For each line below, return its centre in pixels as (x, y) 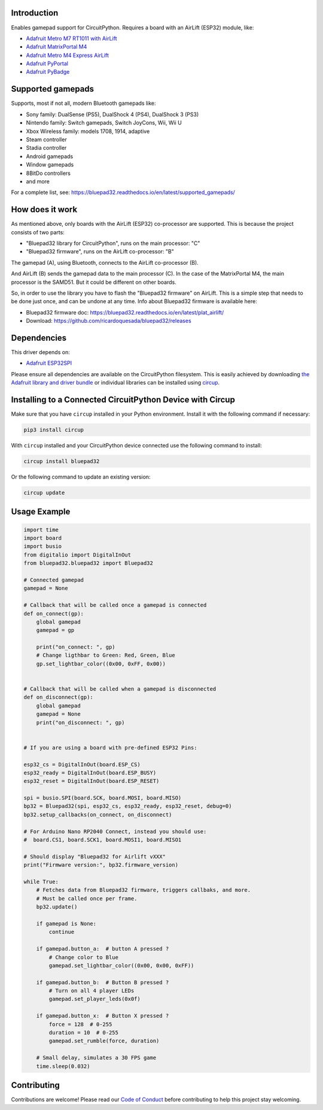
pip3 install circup (54, 430)
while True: (41, 881)
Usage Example (41, 512)
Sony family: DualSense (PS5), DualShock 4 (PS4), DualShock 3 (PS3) (112, 114)
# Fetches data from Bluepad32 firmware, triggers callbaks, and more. (144, 890)
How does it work (44, 210)
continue (62, 932)
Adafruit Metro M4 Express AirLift (67, 55)
